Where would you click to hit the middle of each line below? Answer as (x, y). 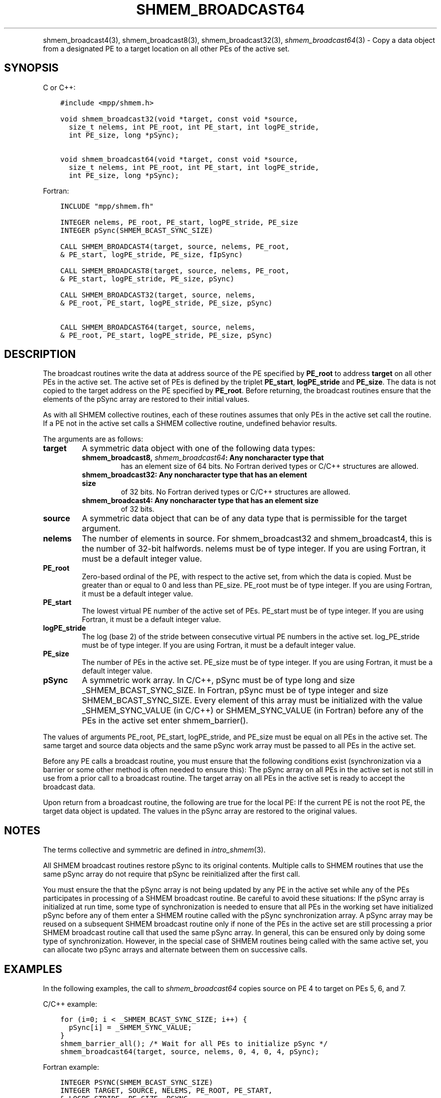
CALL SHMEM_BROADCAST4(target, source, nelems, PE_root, (175, 246)
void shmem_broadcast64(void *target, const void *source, (179, 159)
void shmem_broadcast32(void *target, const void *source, (179, 119)
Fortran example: (71, 1067)
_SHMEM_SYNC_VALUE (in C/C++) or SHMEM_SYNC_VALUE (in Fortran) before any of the (252, 711)
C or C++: (59, 87)
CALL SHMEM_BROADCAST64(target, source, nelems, (158, 327)
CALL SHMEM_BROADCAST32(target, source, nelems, (158, 295)
